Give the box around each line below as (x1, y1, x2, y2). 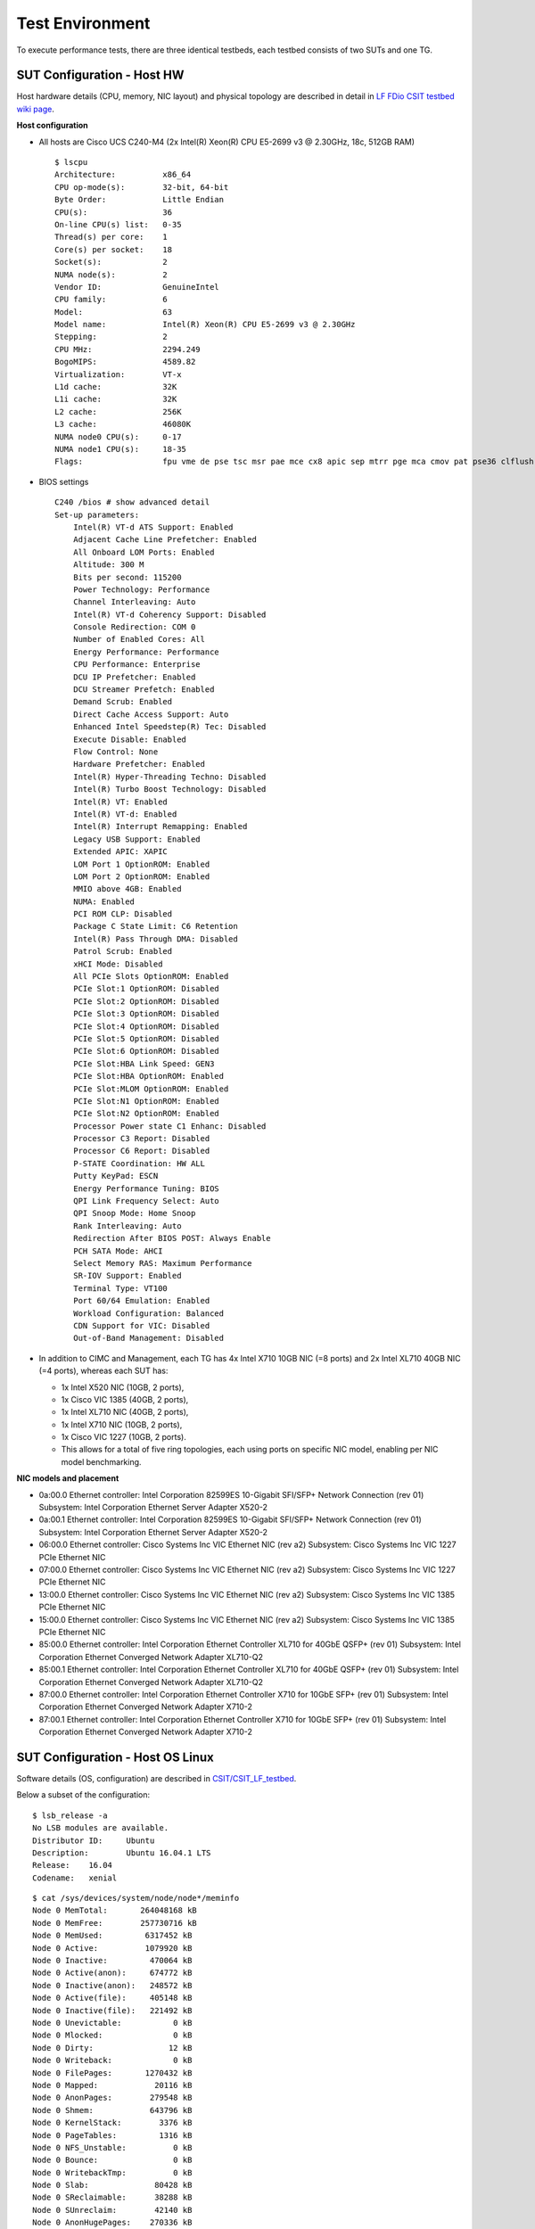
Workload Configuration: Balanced (72, 1308, 225, 1319)
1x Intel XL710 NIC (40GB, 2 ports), (61, 1407, 189, 1418)
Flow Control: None (72, 746, 159, 757)
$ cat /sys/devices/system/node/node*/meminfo (32, 1893, 240, 1904)
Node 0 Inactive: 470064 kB (32, 1955, 193, 1966)
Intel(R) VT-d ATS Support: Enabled (72, 522, 234, 532)
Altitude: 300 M (72, 560, 144, 570)
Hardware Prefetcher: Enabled (72, 759, 205, 769)
